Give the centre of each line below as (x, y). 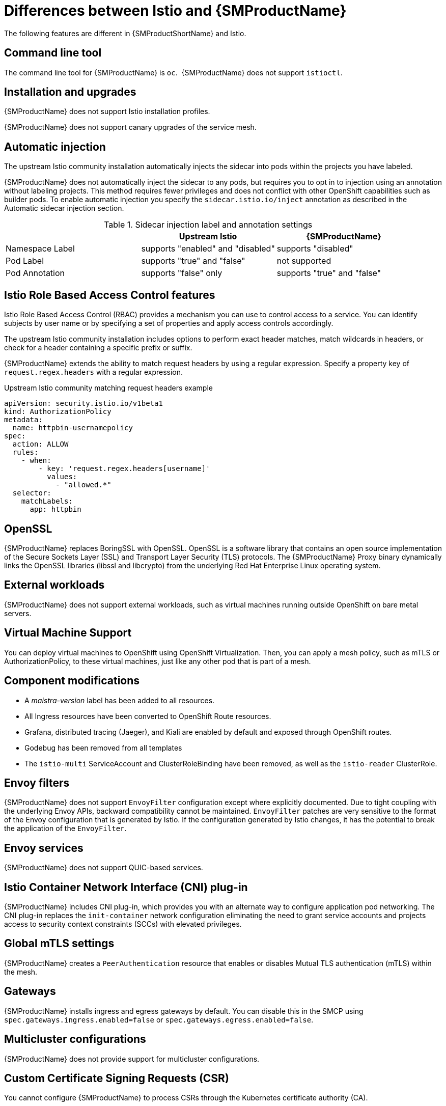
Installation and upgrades (70, 92)
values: (62, 477)
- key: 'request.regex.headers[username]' (124, 469)
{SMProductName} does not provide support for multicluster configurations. (132, 1059)
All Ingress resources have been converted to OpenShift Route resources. (148, 716)
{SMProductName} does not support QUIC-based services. (104, 868)
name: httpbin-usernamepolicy (73, 428)
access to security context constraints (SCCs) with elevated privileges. (123, 924)
